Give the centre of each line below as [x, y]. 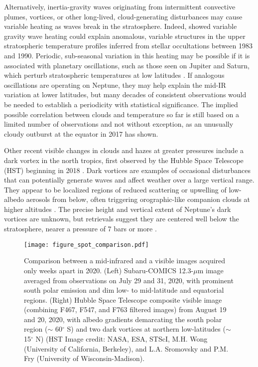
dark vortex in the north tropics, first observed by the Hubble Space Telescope [124, 160]
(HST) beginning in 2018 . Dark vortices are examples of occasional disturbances [128, 170]
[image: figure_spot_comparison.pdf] [86, 245]
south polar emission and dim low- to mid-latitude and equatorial [124, 290]
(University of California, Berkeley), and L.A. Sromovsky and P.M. [126, 348]
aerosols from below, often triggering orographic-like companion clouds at [138, 199]
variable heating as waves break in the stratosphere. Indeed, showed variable [121, 26]
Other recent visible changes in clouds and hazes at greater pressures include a [124, 150]
